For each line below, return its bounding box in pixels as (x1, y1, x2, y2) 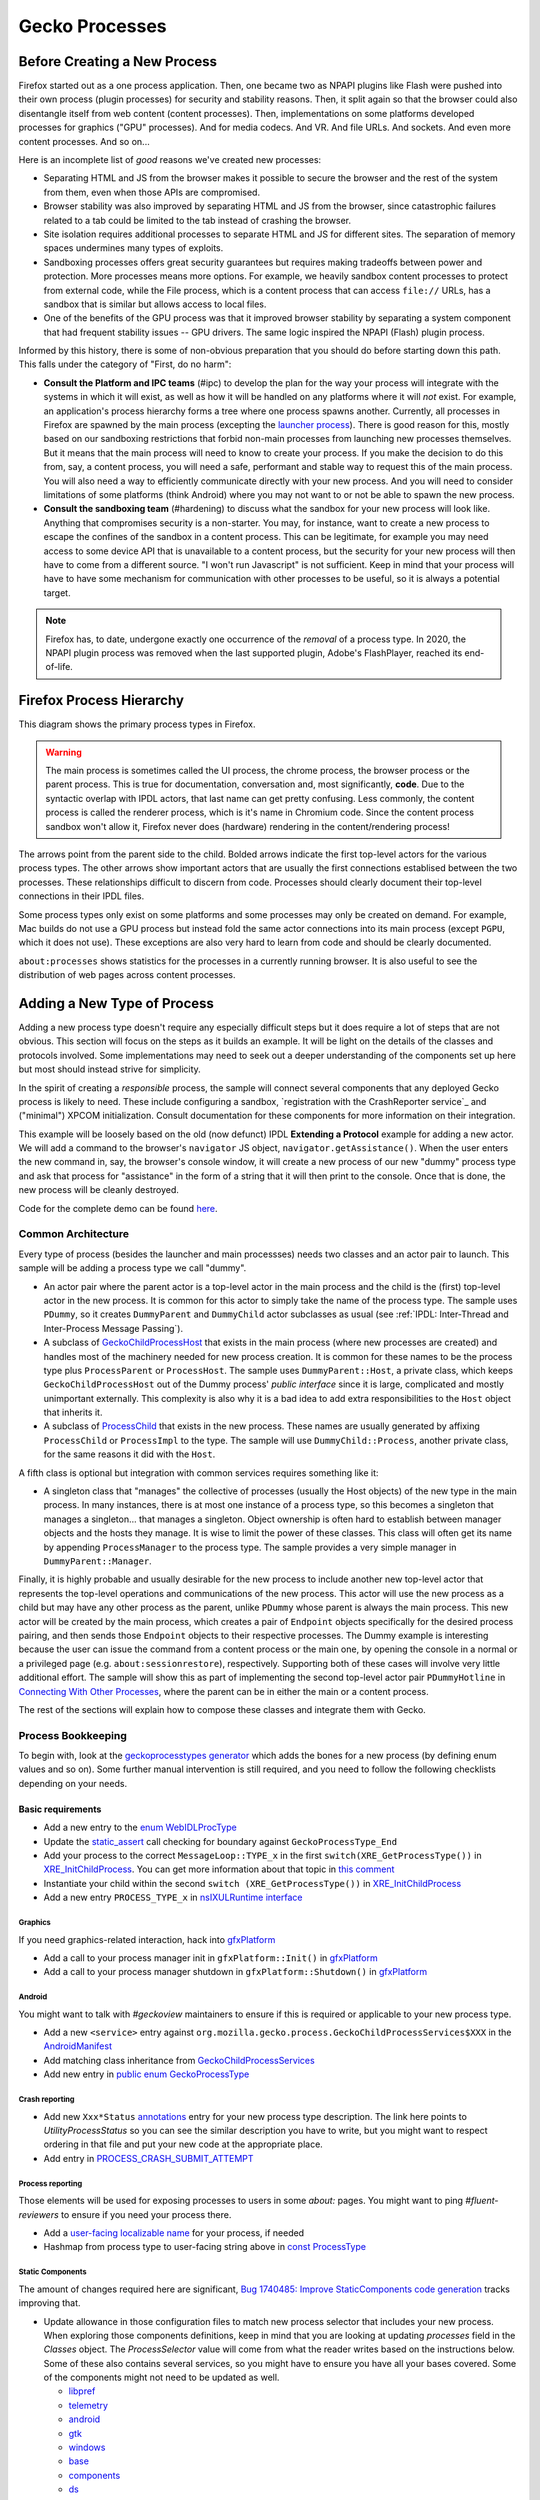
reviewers (18, 2208, 59, 2220)
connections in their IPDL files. (18, 890, 145, 902)
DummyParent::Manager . (43, 1555, 152, 1567)
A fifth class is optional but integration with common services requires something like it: (18, 1466, 379, 1479)
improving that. (18, 2297, 81, 2309)
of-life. (45, 661, 74, 673)
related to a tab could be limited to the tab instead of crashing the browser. (43, 214, 352, 226)
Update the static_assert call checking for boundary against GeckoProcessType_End (43, 1835, 398, 1847)
